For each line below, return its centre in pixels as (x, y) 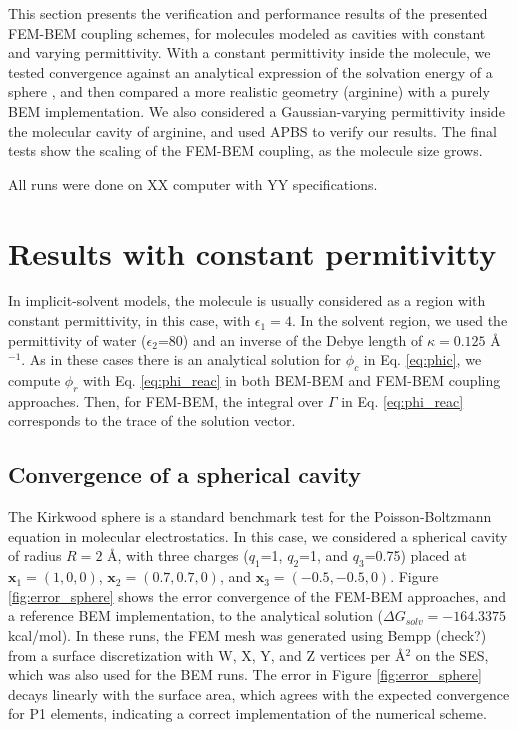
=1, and (324, 555)
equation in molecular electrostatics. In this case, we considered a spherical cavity (258, 535)
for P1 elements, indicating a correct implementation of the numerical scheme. (247, 713)
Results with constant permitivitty (252, 252)
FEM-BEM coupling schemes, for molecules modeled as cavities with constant (247, 32)
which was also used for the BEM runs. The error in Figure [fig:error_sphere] (245, 674)
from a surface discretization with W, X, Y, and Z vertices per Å (207, 654)
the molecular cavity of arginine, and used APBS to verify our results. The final (252, 130)
